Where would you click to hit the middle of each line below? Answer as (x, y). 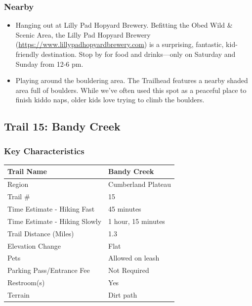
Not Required (129, 270)
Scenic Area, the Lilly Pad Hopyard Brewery (83, 34)
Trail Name (27, 171)
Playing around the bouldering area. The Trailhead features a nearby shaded (132, 80)
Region (18, 184)
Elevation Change (34, 245)
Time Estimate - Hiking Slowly (55, 221)
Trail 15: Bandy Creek (62, 126)
